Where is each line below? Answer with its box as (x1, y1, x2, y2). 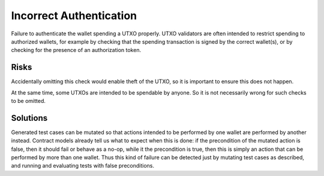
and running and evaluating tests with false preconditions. (11, 162, 154, 169)
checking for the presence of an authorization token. (11, 47, 141, 54)
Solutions (11, 113, 48, 123)
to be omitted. (11, 98, 46, 105)
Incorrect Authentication (11, 9, 137, 22)
